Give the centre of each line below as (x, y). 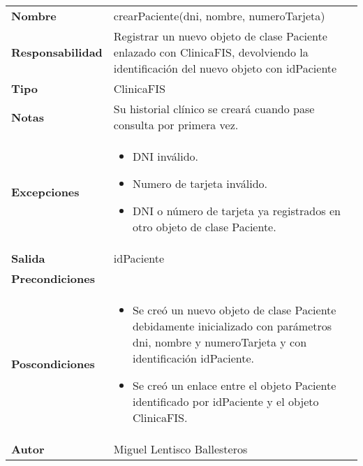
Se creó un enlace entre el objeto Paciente (235, 385)
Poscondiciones (53, 364)
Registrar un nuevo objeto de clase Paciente (220, 36)
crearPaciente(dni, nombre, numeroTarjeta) (219, 16)
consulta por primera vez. (176, 125)
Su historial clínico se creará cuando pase (214, 109)
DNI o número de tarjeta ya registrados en (237, 211)
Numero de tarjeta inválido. (200, 183)
